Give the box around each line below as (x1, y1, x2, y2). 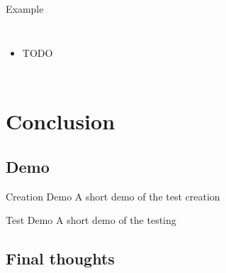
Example (6, 1, 44, 16)
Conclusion (6, 107, 115, 136)
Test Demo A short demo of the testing (6, 213, 176, 227)
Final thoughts (6, 247, 115, 269)
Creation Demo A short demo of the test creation (6, 188, 220, 203)
